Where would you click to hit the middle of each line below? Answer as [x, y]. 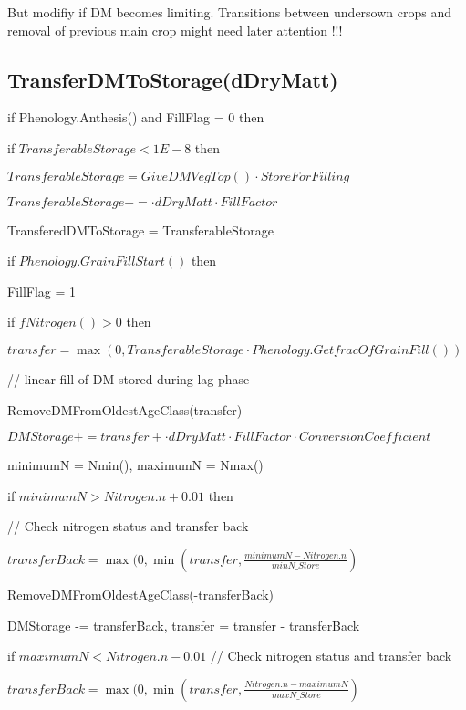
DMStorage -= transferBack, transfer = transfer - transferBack [184, 625]
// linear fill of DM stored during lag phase [129, 378]
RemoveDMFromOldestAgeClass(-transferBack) [141, 594]
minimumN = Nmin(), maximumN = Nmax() [135, 465]
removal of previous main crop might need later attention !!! [175, 30]
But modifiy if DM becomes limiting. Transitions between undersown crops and [230, 12]
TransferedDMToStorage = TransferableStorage [140, 230]
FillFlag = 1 [42, 291]
